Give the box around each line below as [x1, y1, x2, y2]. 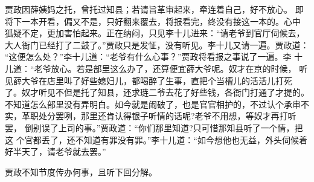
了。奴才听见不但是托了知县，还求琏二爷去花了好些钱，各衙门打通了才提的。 [5, 86, 309, 99]
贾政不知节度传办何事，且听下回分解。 [5, 165, 157, 178]
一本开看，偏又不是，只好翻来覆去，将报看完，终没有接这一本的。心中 [21, 15, 301, 27]
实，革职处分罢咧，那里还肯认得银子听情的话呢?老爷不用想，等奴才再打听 [5, 109, 296, 122]
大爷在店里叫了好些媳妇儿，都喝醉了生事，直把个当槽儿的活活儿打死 [21, 74, 292, 86]
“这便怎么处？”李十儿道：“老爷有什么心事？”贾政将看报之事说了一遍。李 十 [5, 50, 303, 63]
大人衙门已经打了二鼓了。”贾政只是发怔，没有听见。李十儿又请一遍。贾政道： [5, 38, 309, 51]
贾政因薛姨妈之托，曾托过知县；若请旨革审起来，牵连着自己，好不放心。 [5, 3, 292, 15]
